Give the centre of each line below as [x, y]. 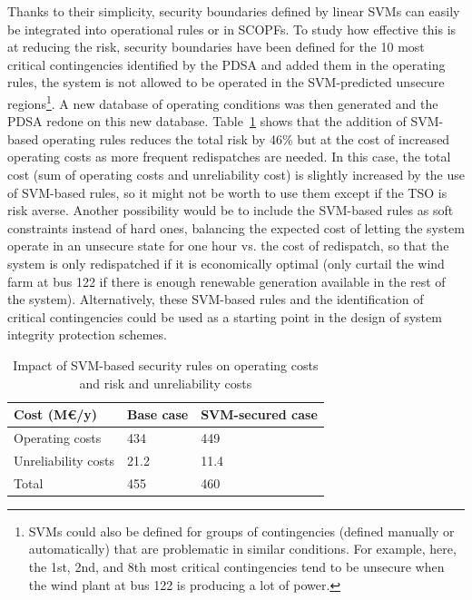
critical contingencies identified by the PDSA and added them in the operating [226, 64]
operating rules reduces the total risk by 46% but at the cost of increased [246, 138]
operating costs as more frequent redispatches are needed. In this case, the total [229, 157]
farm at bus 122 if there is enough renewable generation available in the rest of [226, 281]
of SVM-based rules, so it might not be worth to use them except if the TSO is [227, 192]
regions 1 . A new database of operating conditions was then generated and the [223, 102]
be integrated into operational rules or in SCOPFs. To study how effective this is [232, 29]
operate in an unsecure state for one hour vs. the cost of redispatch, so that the [228, 246]
